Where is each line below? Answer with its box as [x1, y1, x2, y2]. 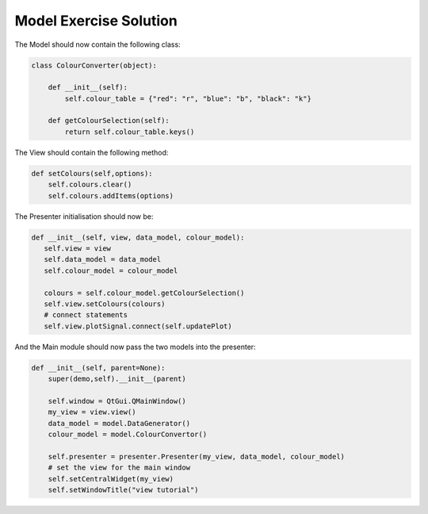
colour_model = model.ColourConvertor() [48, 430, 208, 439]
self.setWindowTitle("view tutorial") [48, 485, 199, 494]
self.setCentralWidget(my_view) [48, 474, 174, 483]
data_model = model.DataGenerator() [48, 419, 190, 428]
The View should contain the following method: [14, 148, 169, 157]
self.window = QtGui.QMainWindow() [48, 397, 186, 405]
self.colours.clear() [48, 180, 132, 190]
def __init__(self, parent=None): [31, 363, 166, 372]
